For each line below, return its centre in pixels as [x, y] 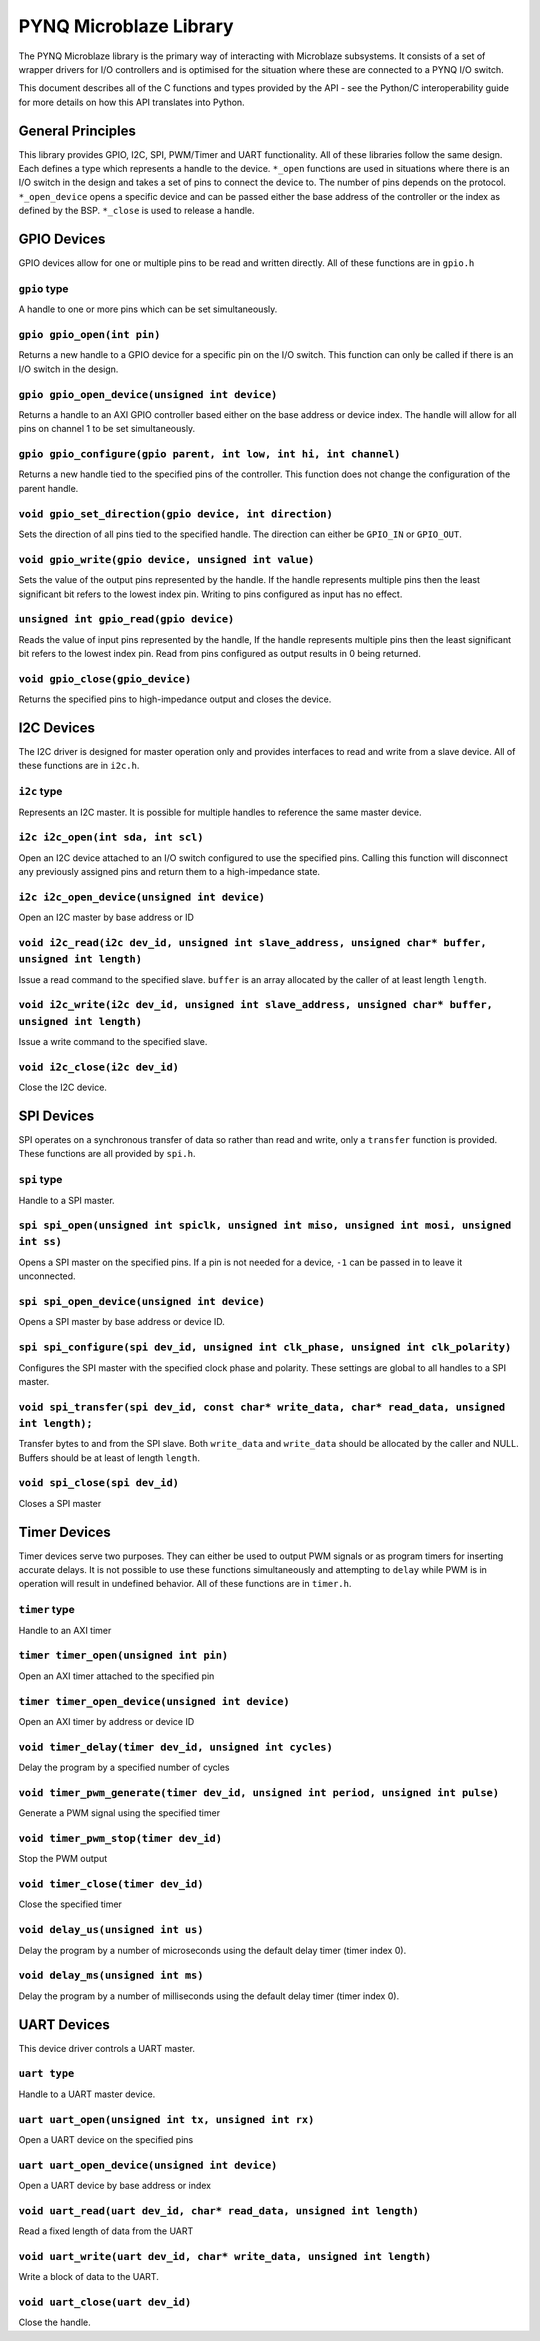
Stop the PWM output [63, 1859]
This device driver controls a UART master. [106, 2048]
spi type [40, 1180]
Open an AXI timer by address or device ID [106, 1721]
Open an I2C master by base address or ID [106, 917]
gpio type [43, 288]
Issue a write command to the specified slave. [113, 1041]
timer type [46, 1610]
